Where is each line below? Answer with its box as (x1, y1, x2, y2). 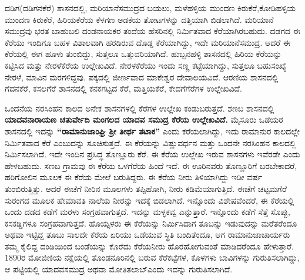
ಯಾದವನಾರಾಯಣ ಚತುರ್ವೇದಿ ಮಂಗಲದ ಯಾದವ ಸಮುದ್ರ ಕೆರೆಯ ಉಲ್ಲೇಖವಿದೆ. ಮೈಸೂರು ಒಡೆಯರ (5, 113, 283, 126)
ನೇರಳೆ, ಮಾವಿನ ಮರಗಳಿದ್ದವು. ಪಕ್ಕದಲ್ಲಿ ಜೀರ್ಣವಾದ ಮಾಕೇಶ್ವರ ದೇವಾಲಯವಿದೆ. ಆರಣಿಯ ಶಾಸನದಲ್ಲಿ (5, 70, 279, 83)
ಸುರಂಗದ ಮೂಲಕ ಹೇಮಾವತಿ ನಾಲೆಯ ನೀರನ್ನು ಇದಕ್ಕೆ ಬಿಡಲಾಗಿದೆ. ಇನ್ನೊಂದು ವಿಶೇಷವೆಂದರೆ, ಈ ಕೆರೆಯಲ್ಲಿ (5, 194, 294, 206)
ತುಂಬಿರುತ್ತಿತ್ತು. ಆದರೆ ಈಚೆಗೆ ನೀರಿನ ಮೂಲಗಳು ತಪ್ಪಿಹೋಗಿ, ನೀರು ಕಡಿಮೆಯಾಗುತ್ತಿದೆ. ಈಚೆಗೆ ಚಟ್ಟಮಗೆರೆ (5, 182, 287, 194)
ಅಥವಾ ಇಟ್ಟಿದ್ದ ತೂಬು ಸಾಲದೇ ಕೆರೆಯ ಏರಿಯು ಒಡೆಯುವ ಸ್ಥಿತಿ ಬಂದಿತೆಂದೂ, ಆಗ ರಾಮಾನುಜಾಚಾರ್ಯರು (5, 228, 290, 241)
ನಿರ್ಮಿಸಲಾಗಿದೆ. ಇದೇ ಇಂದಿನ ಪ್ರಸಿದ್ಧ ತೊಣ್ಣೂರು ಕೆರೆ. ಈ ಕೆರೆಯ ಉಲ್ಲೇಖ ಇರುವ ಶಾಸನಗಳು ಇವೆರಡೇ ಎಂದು (5, 148, 300, 160)
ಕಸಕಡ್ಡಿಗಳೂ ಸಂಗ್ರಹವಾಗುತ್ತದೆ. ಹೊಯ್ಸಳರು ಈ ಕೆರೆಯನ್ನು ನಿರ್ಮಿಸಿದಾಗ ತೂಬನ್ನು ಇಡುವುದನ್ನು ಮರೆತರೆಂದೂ (5, 217, 297, 229)
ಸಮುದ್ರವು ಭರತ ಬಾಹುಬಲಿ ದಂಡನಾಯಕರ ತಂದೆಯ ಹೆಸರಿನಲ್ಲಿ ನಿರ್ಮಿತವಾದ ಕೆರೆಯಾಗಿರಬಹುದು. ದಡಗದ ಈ (5, 25, 300, 37)
